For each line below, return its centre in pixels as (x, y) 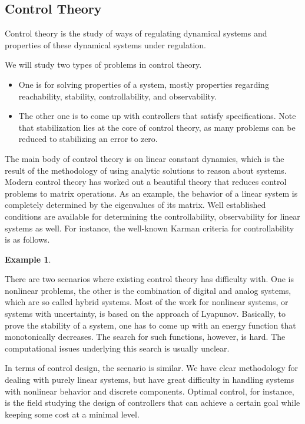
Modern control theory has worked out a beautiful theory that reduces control (146, 182)
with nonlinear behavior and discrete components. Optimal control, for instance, (150, 391)
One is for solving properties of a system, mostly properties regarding (144, 84)
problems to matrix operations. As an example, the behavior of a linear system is (151, 193)
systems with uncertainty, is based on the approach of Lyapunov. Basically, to (145, 314)
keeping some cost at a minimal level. (72, 414)
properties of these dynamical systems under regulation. (105, 44)
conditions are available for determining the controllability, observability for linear (152, 216)
